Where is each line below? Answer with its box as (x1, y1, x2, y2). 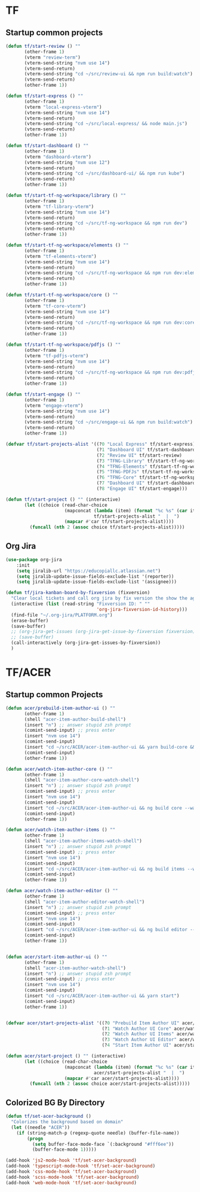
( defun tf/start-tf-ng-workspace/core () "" (5, 292, 118, 298)
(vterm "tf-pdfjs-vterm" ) (24, 352, 89, 359)
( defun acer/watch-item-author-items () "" (5, 827, 116, 833)
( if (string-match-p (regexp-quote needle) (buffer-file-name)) (16, 1130, 180, 1136)
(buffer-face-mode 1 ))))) (32, 1147, 97, 1153)
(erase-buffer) (11, 618, 49, 624)
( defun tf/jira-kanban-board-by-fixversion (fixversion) (5, 590, 150, 596)
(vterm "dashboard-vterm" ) (24, 154, 92, 160)
